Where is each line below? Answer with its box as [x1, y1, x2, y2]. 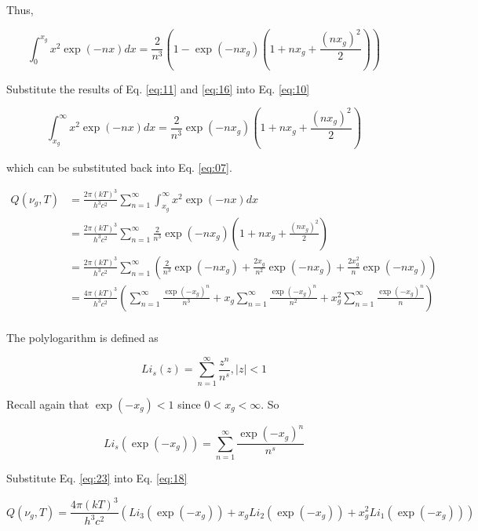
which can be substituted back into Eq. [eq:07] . [6, 159, 232, 176]
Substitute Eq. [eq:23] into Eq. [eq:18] [6, 469, 188, 486]
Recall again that [6, 395, 89, 412]
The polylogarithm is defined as [6, 329, 159, 345]
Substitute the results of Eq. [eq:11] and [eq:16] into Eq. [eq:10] [6, 80, 310, 96]
